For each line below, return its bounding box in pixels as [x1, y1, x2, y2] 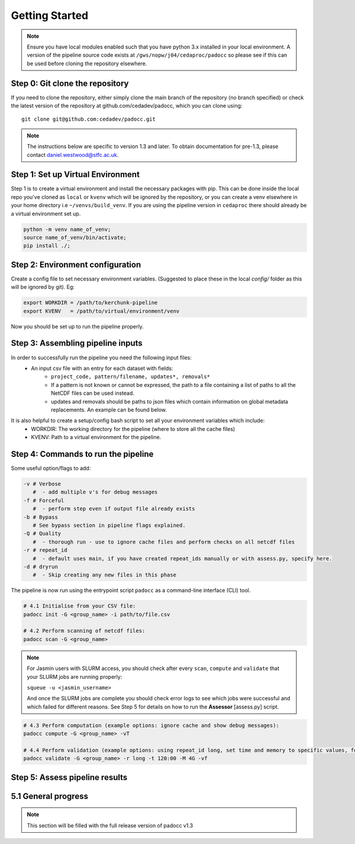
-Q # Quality [23, 530, 62, 537]
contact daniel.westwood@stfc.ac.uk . [27, 151, 119, 158]
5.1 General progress [11, 791, 89, 801]
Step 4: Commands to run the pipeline [11, 449, 154, 459]
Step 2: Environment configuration [11, 259, 141, 269]
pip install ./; [23, 243, 71, 249]
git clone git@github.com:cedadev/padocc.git [21, 116, 156, 123]
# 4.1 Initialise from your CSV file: [23, 603, 136, 610]
